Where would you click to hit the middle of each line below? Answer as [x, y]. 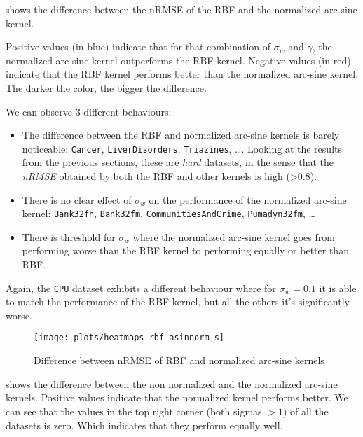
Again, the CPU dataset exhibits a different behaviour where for [141, 287]
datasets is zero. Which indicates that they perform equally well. [144, 425]
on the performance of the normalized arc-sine [248, 199]
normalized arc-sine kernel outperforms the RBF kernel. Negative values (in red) [178, 60]
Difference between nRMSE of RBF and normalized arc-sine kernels [179, 360]
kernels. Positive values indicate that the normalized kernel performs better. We [177, 397]
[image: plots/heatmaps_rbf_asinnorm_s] [129, 338]
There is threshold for [69, 236]
